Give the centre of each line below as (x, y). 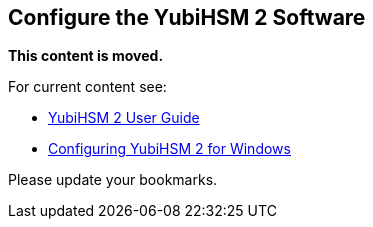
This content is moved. (86, 56)
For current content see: (87, 87)
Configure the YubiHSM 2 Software (187, 17)
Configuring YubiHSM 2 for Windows (169, 149)
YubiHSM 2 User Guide (124, 118)
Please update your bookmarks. (113, 180)
